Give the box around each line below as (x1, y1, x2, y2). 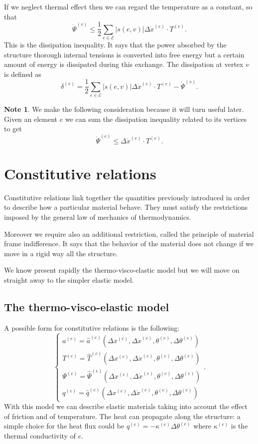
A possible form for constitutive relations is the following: (4, 322, 180, 333)
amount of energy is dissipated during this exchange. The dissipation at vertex (4, 59, 244, 69)
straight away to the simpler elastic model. (4, 274, 134, 285)
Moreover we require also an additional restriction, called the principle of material (4, 228, 254, 239)
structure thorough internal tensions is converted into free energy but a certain (4, 49, 245, 59)
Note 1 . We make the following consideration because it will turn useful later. (4, 104, 244, 114)
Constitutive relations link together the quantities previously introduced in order (4, 192, 251, 202)
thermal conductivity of (4, 430, 76, 441)
